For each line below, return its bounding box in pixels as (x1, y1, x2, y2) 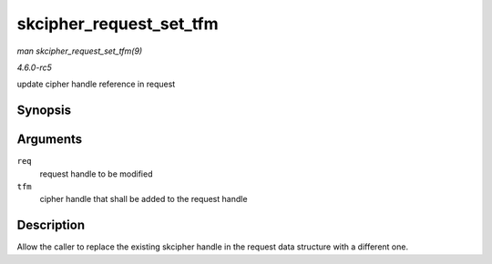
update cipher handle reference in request (16, 78, 176, 90)
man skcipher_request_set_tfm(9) (16, 46, 143, 56)
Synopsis (16, 103, 72, 118)
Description (16, 218, 86, 233)
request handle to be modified (39, 168, 153, 179)
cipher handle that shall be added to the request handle (39, 194, 248, 205)
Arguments (16, 132, 83, 147)
